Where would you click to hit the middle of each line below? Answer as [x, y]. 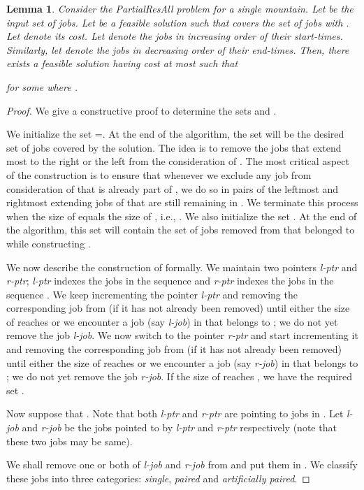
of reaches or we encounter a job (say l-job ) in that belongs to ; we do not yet [172, 321]
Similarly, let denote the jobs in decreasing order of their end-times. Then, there [178, 49]
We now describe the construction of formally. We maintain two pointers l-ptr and [182, 267]
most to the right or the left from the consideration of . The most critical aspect [178, 161]
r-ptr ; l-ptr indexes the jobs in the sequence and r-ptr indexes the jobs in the [170, 281]
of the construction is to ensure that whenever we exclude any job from [159, 174]
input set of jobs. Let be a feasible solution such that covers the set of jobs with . [178, 22]
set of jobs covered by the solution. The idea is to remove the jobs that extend [174, 147]
